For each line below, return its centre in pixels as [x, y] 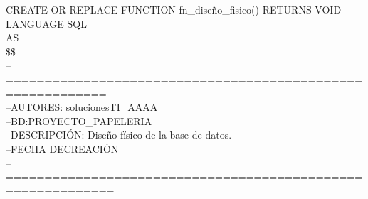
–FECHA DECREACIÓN [62, 148]
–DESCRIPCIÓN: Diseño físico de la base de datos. [119, 135]
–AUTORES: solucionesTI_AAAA [82, 107]
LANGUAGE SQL [46, 23]
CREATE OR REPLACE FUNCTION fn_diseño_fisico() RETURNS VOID [174, 9]
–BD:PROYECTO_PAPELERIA [79, 120]
